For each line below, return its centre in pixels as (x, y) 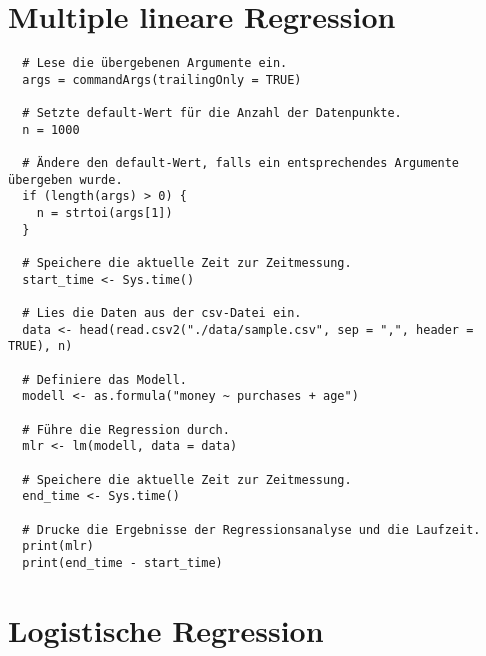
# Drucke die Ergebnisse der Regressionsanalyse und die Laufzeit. (251, 529)
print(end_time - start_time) (122, 562)
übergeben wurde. (65, 179)
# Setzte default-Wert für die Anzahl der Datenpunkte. (212, 113)
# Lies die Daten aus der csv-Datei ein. (162, 312)
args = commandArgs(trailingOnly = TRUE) (162, 79)
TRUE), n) (40, 346)
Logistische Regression (166, 629)
